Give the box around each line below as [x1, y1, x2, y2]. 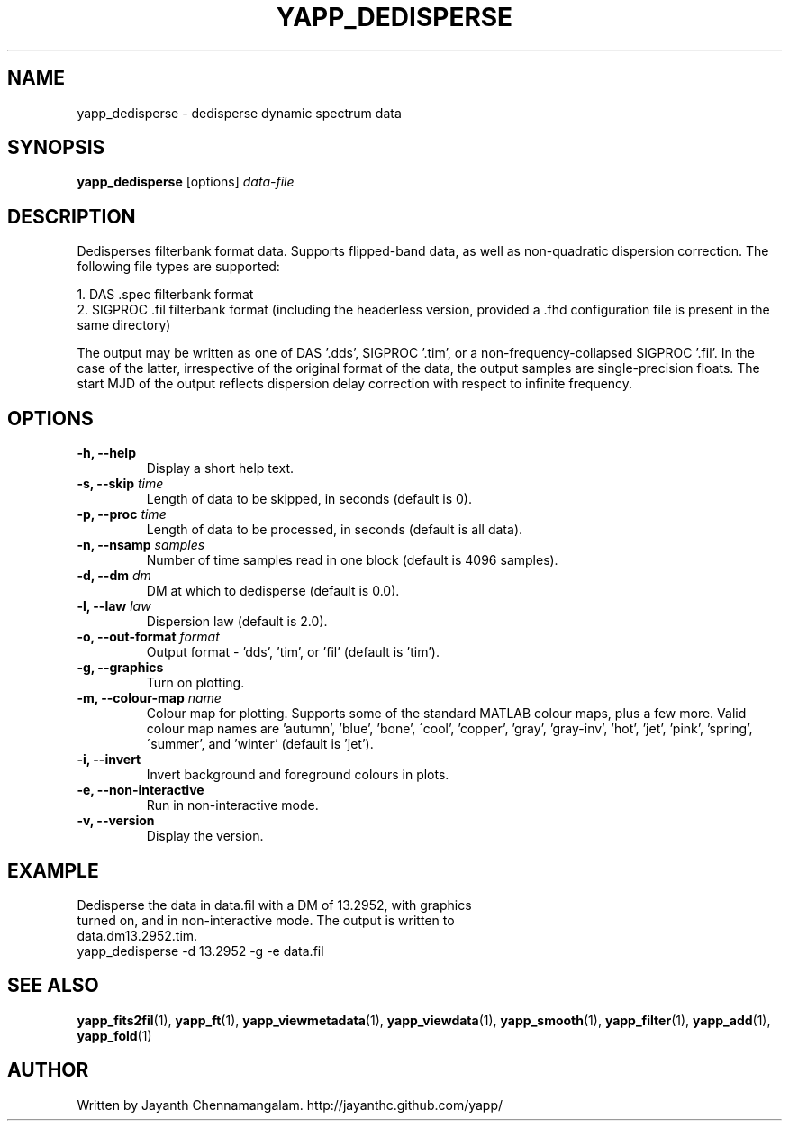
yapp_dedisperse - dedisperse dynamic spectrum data [77, 105, 402, 121]
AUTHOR [7, 1059, 89, 1082]
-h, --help [77, 445, 136, 461]
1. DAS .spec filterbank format [77, 287, 254, 303]
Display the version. [146, 828, 264, 844]
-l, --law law [77, 598, 151, 614]
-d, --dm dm [77, 568, 151, 584]
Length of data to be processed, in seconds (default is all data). [146, 522, 523, 538]
